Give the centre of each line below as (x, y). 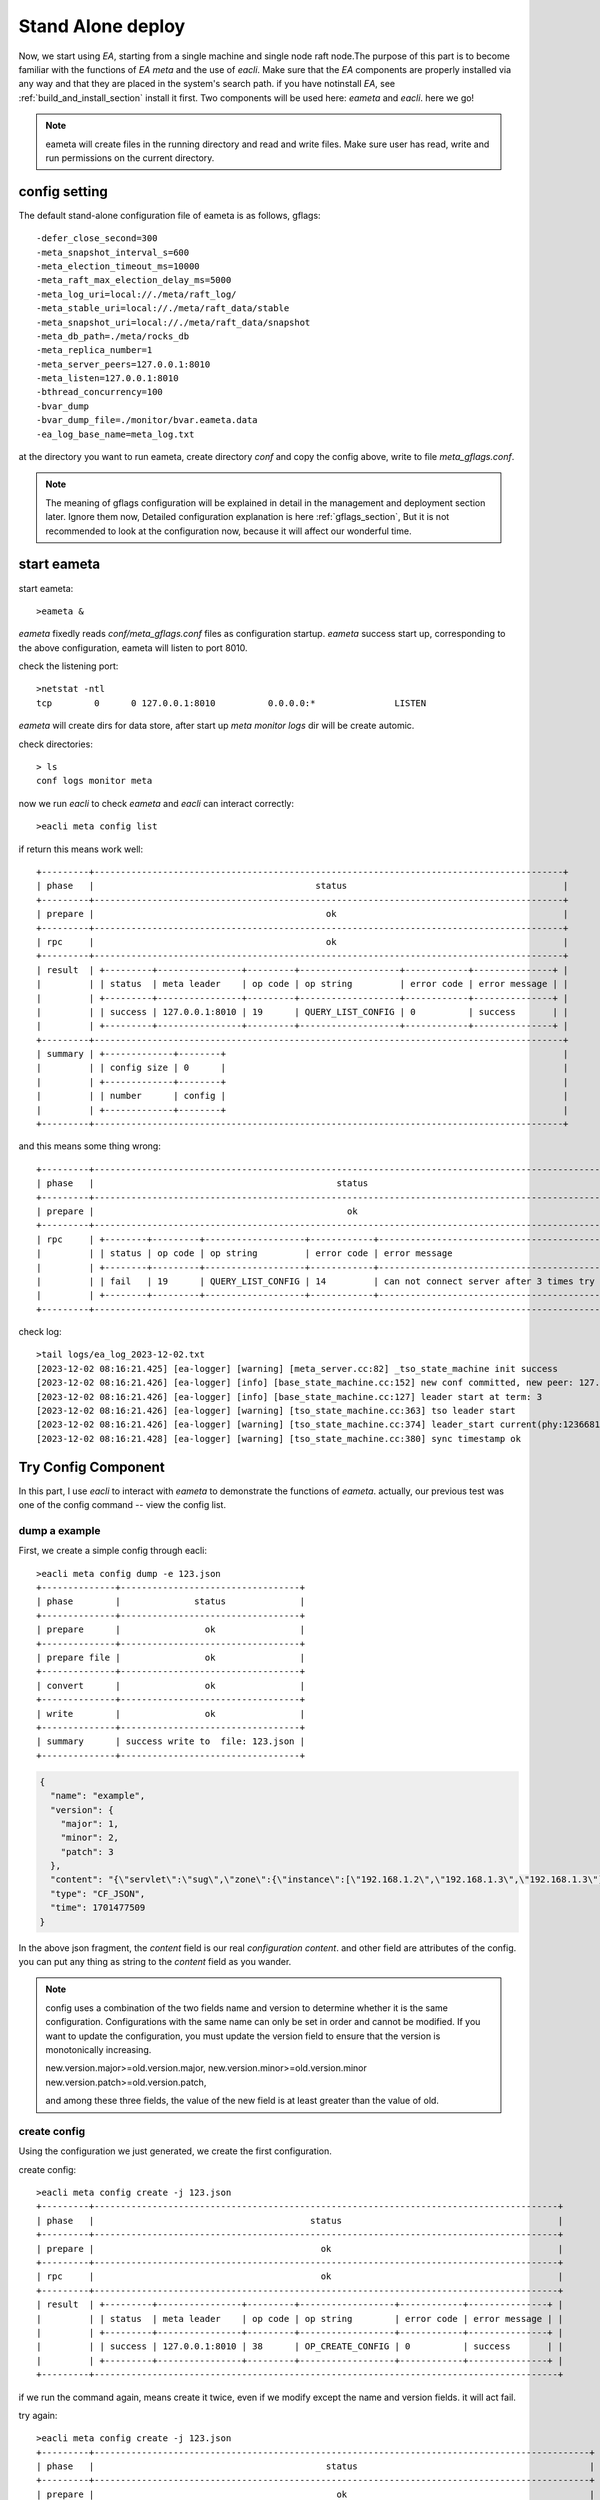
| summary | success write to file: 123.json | (170, 1741)
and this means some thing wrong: (90, 1146)
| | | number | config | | (302, 1096)
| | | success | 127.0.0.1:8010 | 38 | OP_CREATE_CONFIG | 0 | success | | (300, 2346)
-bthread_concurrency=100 (100, 392)
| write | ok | (170, 1713)
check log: (40, 1332)
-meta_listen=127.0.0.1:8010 (107, 378)
